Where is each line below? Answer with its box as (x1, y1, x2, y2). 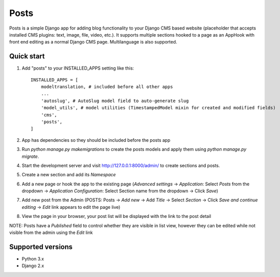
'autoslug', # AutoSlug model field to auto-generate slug (40, 98, 189, 104)
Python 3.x (21, 255, 44, 261)
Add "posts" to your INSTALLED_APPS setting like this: (21, 65, 134, 71)
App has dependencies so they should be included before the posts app (21, 137, 170, 143)
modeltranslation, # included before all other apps (40, 84, 173, 90)
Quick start (9, 52, 45, 61)
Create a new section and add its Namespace (21, 172, 116, 178)
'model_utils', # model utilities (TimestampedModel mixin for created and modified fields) (40, 105, 276, 111)
